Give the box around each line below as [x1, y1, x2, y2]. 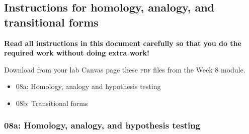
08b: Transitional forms [16, 97, 88, 108]
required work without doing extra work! [4, 47, 149, 58]
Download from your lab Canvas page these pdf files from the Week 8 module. [4, 64, 245, 74]
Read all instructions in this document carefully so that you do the [4, 37, 241, 48]
